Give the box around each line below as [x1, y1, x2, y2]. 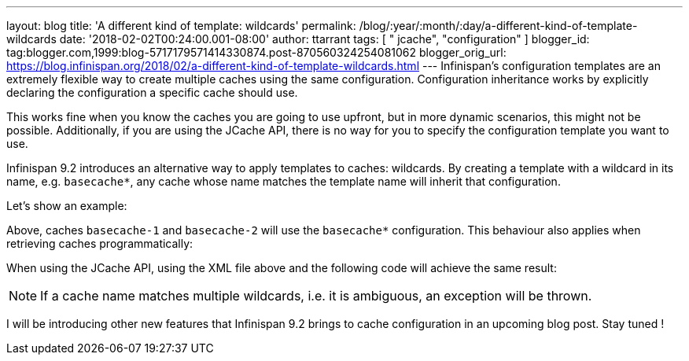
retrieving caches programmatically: [6, 237, 193, 250]
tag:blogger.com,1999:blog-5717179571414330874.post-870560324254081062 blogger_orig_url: [6, 46, 507, 59]
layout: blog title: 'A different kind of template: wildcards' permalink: [6, 19, 356, 32]
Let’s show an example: [6, 199, 127, 212]
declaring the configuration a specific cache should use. [6, 86, 298, 99]
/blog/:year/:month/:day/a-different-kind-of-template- [359, 19, 638, 32]
